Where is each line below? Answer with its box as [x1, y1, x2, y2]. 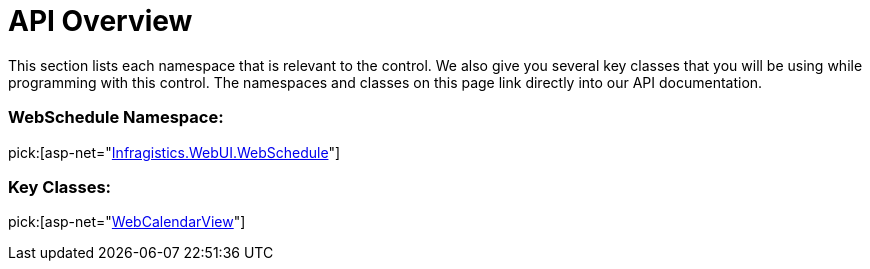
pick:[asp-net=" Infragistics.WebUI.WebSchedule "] [8, 143, 341, 161]
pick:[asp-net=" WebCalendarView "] [8, 213, 246, 231]
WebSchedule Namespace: [8, 107, 224, 128]
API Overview [8, 4, 193, 38]
